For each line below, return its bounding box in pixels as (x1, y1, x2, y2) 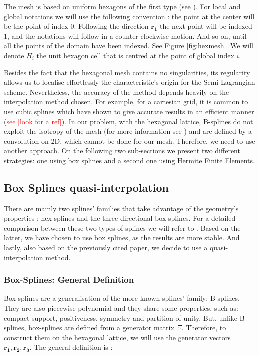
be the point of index (4, 21, 68, 31)
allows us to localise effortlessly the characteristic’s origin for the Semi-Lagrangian (4, 77, 255, 87)
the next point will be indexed (159, 21, 252, 31)
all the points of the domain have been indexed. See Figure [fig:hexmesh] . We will (4, 40, 253, 51)
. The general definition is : (29, 342, 113, 352)
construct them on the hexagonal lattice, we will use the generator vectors (4, 332, 231, 342)
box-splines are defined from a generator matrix (28, 322, 174, 333)
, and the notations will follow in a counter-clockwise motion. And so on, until (7, 30, 247, 41)
